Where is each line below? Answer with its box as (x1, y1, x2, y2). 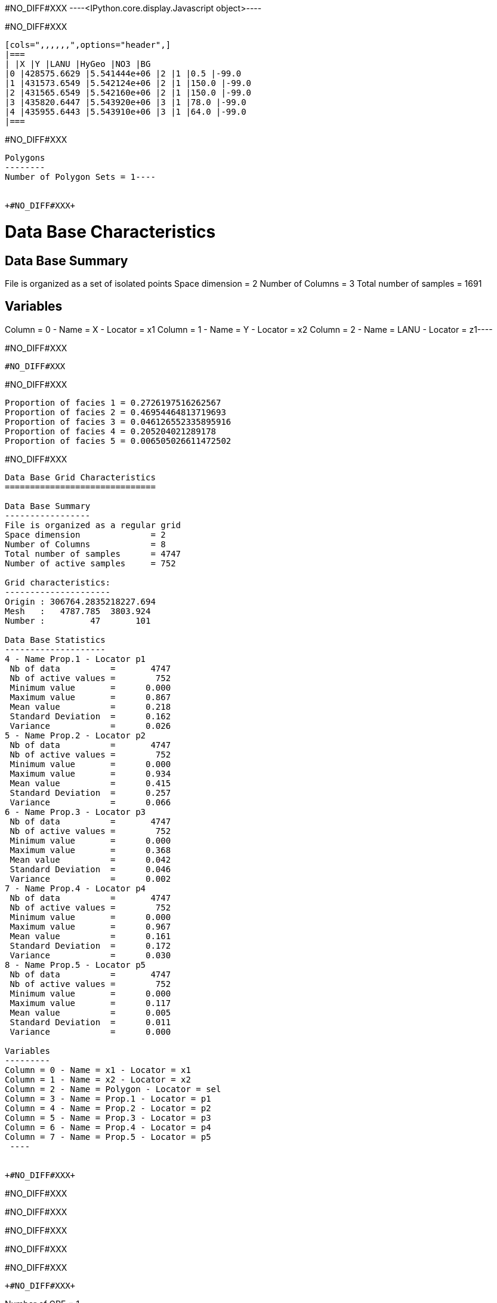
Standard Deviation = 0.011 (10, 1017, 171, 1027)
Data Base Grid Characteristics (5, 472, 156, 482)
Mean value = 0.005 (10, 1007, 171, 1017)
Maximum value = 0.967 (10, 921, 171, 931)
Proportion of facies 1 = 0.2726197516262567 (5, 397, 221, 407)
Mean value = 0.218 (10, 701, 171, 712)
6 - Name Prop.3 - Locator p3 (5, 807, 146, 817)
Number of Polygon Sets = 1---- (5, 172, 156, 182)
